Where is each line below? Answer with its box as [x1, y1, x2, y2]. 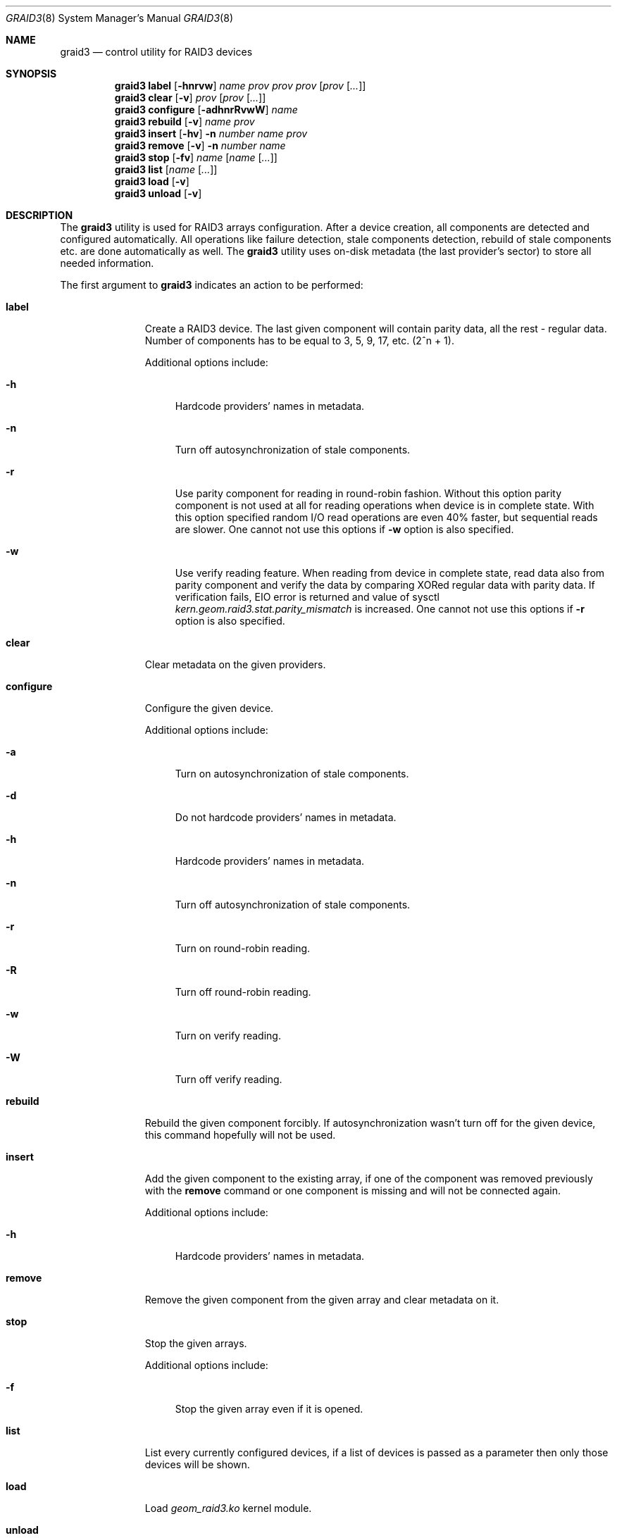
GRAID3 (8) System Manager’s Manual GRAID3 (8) [6, 12, 233, 24]
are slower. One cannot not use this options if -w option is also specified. [175, 523, 514, 535]
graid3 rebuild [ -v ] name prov [114, 115, 255, 127]
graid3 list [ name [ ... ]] [114, 163, 218, 175]
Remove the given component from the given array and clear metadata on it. [144, 1294, 499, 1306]
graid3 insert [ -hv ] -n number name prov [114, 127, 308, 139]
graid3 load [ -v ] [114, 175, 189, 187]
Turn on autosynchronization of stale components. [175, 768, 409, 780]
